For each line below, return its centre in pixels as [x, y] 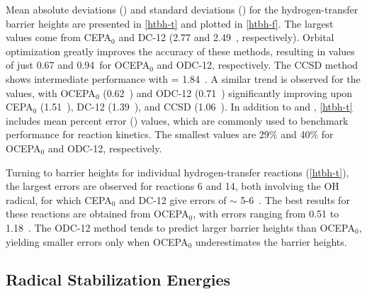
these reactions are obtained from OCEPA [97, 214]
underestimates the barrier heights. [271, 241]
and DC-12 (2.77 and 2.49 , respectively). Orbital [226, 37]
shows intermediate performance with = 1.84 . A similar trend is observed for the [183, 78]
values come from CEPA [59, 37]
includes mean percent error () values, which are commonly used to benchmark [177, 120]
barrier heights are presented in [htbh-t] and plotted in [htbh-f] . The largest [170, 23]
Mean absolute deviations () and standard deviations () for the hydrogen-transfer [182, 9]
